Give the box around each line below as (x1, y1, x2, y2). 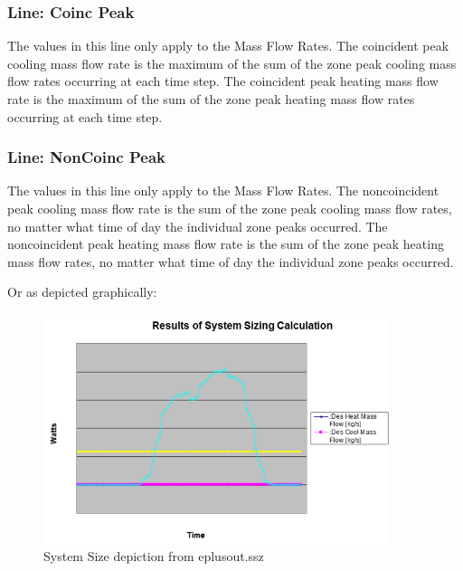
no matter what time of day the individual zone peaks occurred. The (7, 216, 388, 235)
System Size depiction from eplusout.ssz (43, 547, 264, 566)
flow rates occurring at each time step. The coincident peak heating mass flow (7, 71, 439, 90)
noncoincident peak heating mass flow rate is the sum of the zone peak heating (7, 234, 444, 253)
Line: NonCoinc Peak (7, 146, 166, 168)
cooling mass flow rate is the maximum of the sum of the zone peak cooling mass (7, 53, 457, 72)
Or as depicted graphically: (7, 282, 157, 301)
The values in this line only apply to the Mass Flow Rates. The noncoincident (7, 181, 439, 200)
